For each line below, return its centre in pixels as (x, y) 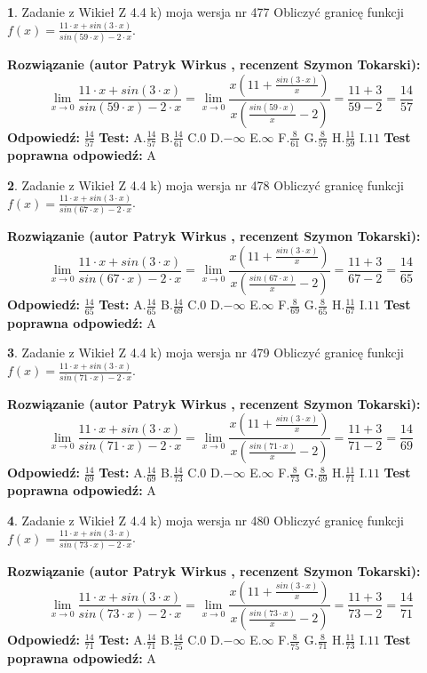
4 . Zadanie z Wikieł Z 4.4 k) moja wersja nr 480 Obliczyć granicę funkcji (206, 520)
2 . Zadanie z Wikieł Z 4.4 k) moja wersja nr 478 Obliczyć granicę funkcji (206, 184)
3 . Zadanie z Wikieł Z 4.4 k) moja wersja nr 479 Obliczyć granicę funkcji (206, 353)
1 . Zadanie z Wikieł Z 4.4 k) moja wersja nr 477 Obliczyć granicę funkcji (206, 12)
